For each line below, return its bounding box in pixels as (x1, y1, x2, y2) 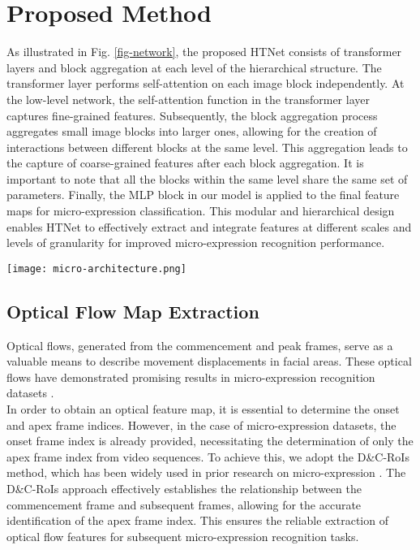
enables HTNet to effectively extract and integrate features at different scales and (6, 218, 412, 235)
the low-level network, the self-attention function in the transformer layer (6, 90, 370, 107)
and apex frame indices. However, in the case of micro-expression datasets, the (6, 416, 396, 433)
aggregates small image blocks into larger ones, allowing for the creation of (6, 123, 377, 140)
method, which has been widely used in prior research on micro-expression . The (6, 464, 406, 481)
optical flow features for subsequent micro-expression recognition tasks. (6, 527, 359, 544)
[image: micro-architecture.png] (6, 262, 186, 275)
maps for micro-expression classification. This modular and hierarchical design (6, 202, 395, 219)
